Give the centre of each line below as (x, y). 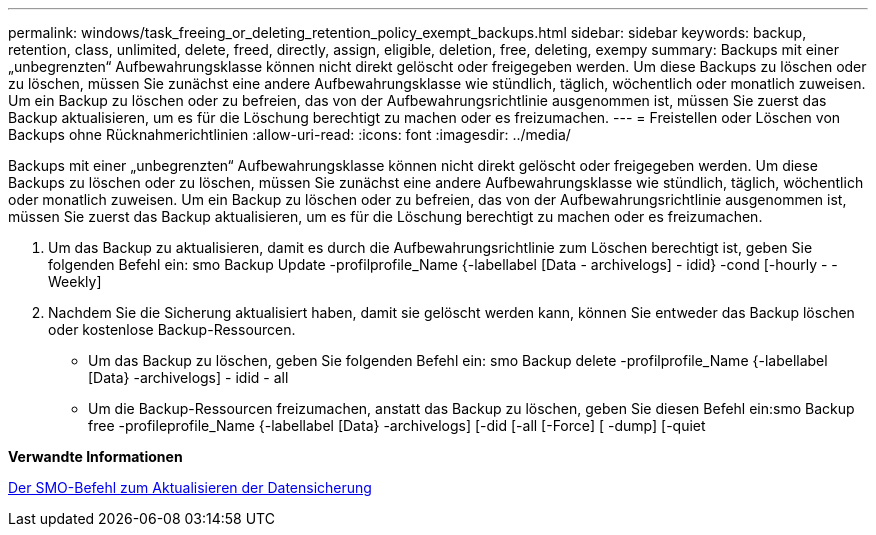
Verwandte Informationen (95, 456)
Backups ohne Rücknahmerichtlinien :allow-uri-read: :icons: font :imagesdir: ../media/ (289, 134)
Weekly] (75, 281)
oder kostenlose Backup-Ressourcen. (172, 329)
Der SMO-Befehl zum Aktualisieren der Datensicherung (190, 487)
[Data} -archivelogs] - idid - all (188, 377)
